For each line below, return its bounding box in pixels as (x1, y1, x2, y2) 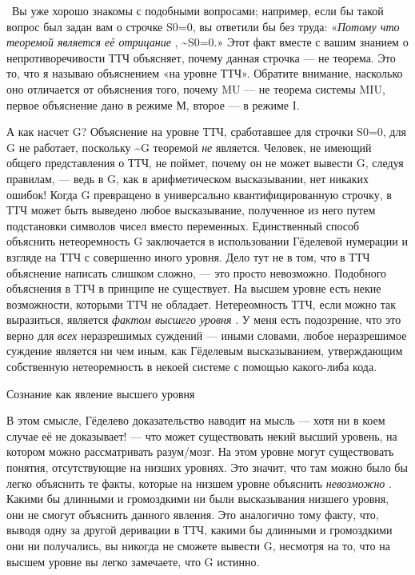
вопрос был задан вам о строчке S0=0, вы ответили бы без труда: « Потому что (6, 18, 400, 34)
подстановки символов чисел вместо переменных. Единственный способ (6, 217, 360, 234)
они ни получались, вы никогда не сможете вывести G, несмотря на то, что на (6, 537, 390, 553)
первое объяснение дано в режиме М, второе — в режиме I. (6, 96, 300, 113)
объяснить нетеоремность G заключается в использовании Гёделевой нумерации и (6, 233, 408, 250)
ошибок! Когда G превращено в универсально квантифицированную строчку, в (6, 186, 392, 202)
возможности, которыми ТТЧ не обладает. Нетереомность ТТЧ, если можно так (6, 295, 396, 312)
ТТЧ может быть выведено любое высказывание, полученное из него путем (6, 202, 376, 218)
